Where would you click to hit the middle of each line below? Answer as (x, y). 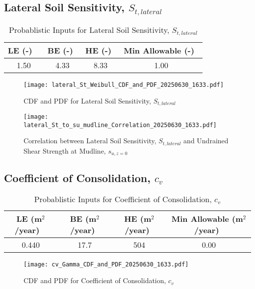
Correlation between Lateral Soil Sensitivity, (90, 141)
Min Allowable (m (207, 219)
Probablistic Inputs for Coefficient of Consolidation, (123, 199)
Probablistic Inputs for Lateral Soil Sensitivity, (89, 29)
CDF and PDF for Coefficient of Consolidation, (95, 280)
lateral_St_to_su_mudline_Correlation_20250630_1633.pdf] (120, 125)
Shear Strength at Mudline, (65, 150)
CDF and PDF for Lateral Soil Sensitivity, (87, 100)
